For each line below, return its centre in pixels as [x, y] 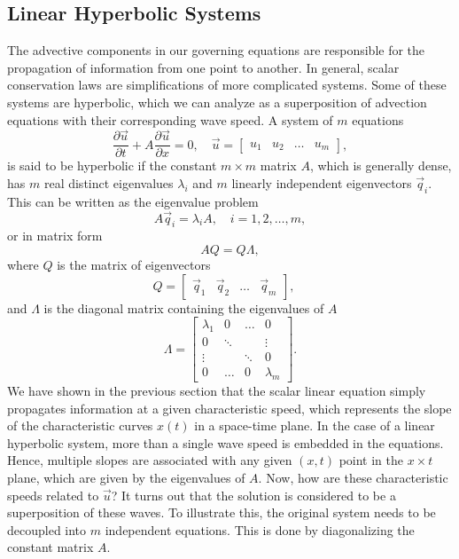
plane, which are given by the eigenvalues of [126, 477]
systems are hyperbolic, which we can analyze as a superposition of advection [217, 102]
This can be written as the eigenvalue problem [133, 201]
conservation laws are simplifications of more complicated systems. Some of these [227, 85]
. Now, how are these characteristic [353, 477]
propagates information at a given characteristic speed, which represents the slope [229, 408]
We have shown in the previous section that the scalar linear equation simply [217, 390]
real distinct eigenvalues [109, 183]
